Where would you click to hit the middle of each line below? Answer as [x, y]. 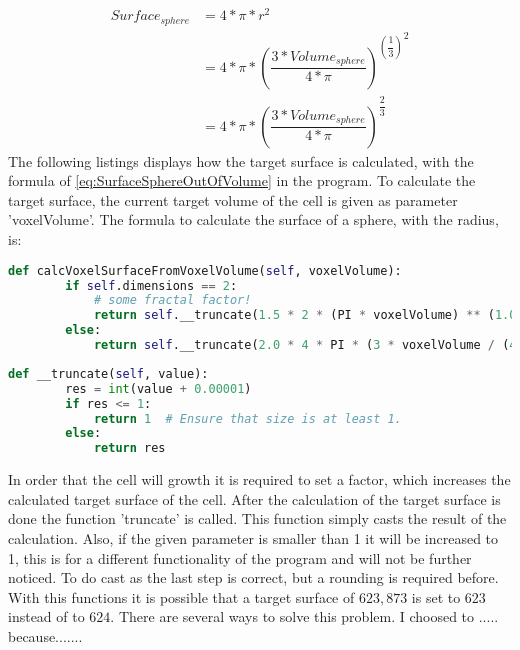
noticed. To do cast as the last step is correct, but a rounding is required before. [253, 577]
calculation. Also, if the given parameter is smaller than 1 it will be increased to [253, 537]
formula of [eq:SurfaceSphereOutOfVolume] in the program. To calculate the [242, 180]
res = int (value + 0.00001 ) [158, 388]
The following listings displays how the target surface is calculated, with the [241, 160]
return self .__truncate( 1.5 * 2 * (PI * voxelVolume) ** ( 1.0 [305, 315]
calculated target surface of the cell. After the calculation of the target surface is [254, 498]
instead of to [46, 616]
